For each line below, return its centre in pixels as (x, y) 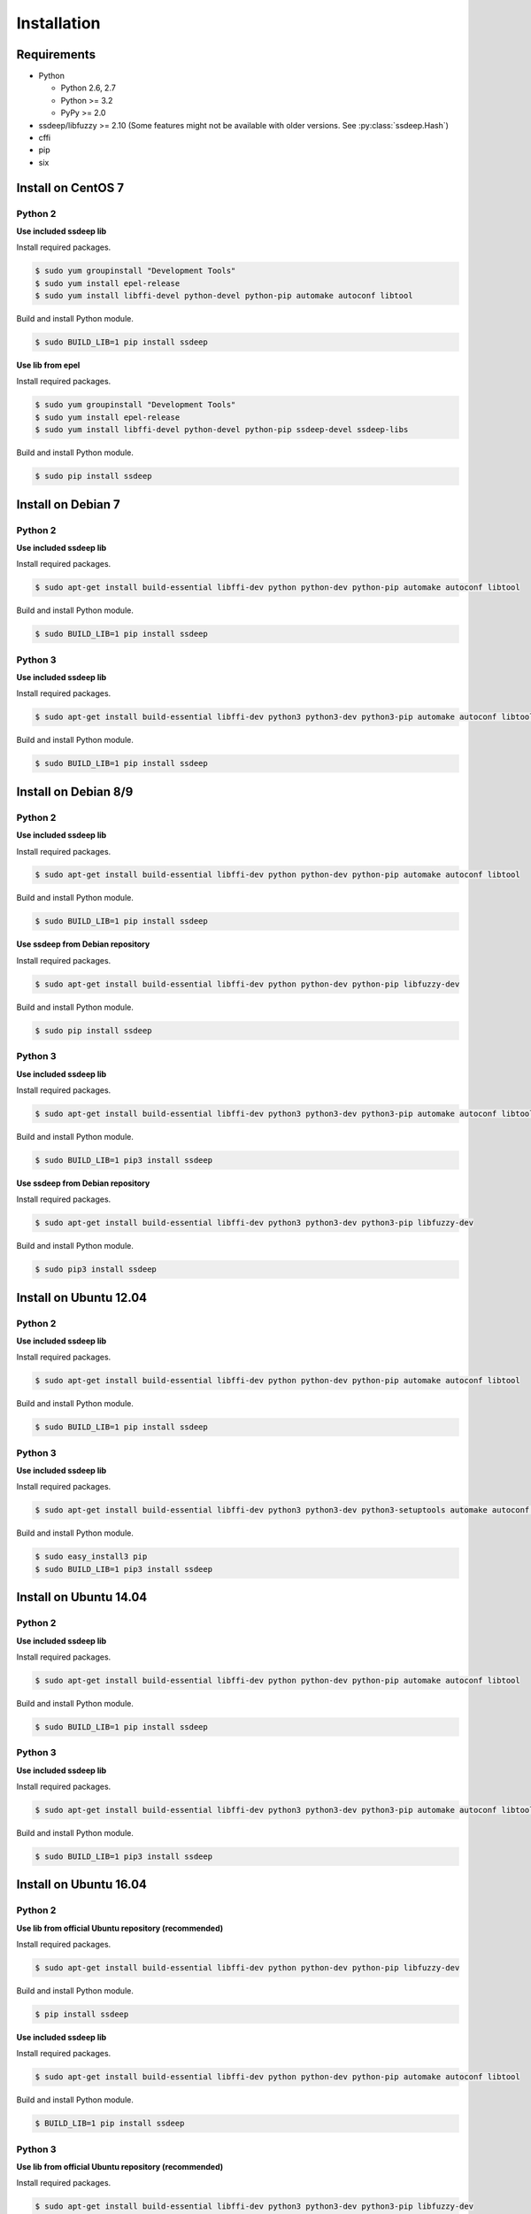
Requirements (56, 54)
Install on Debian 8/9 (75, 791)
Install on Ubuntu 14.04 (82, 1597)
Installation (58, 23)
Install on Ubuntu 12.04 (82, 1297)
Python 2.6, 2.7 (88, 88)
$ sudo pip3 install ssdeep (96, 1270)
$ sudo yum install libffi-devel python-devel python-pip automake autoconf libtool (224, 296)
